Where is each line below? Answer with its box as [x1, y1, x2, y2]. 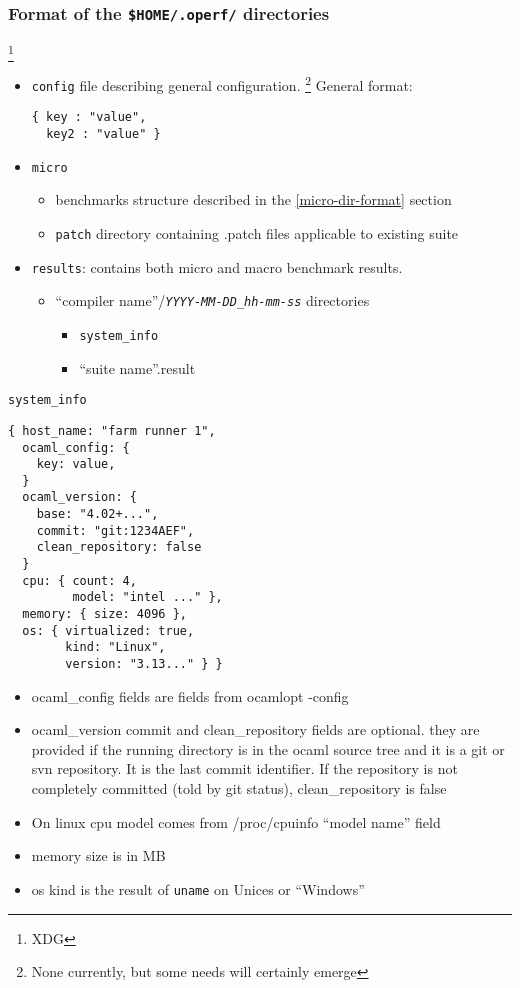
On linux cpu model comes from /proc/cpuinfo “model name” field [31, 811, 441, 832]
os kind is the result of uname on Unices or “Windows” [31, 878, 365, 899]
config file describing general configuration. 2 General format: [31, 72, 413, 95]
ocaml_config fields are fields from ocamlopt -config [31, 685, 349, 706]
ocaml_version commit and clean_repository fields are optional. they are [31, 719, 480, 740]
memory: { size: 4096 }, [22, 607, 187, 622]
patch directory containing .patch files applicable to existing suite [55, 222, 459, 243]
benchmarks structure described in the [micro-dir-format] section [55, 189, 452, 210]
